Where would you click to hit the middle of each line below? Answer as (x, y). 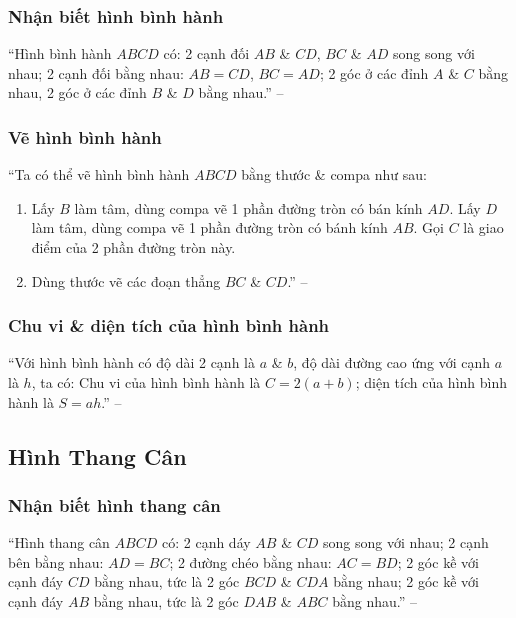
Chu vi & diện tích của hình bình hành (169, 325)
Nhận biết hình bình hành (116, 15)
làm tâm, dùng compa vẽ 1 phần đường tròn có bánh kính (209, 227)
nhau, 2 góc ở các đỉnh (77, 92)
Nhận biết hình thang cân (114, 504)
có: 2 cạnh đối (206, 53)
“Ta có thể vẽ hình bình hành (99, 174)
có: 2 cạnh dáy (206, 542)
